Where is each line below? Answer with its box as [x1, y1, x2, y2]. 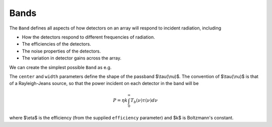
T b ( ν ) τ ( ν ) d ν [130, 97, 158, 104]
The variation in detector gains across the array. [22, 55, 122, 61]
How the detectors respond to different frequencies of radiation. [22, 34, 155, 40]
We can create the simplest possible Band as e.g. [9, 64, 112, 70]
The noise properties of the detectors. [22, 48, 101, 54]
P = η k [113, 97, 128, 103]
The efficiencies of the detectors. [22, 41, 91, 47]
